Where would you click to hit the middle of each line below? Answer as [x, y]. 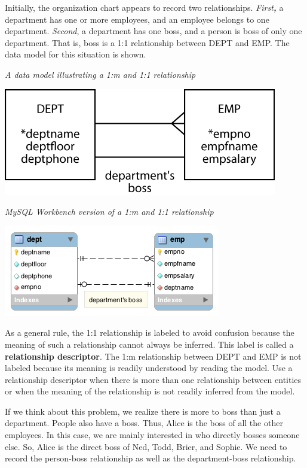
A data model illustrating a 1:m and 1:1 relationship [100, 74]
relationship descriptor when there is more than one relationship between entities [153, 379]
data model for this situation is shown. [76, 54]
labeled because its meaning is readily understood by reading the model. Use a [149, 368]
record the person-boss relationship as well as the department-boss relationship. [151, 458]
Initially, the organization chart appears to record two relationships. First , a [144, 7]
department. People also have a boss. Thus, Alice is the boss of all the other [144, 423]
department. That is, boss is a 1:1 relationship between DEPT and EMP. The [147, 42]
